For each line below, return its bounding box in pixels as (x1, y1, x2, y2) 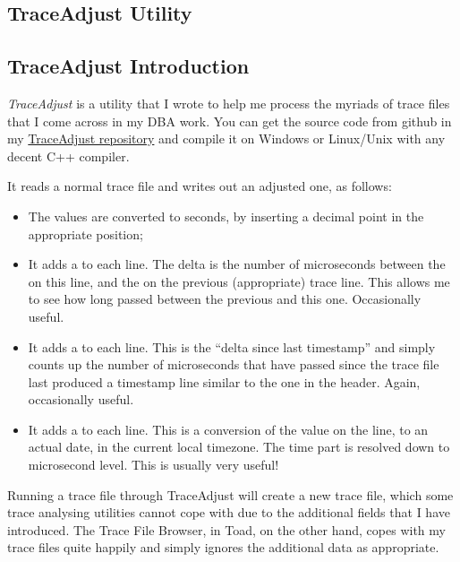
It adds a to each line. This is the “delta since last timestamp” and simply (28, 337, 436, 356)
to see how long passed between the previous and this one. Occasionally (28, 290, 422, 308)
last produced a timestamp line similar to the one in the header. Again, (28, 372, 421, 391)
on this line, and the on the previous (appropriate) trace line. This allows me (28, 272, 450, 290)
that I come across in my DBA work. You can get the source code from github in (7, 111, 452, 130)
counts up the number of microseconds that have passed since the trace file (28, 355, 439, 374)
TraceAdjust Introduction (7, 52, 250, 80)
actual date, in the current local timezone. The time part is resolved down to (28, 437, 450, 456)
